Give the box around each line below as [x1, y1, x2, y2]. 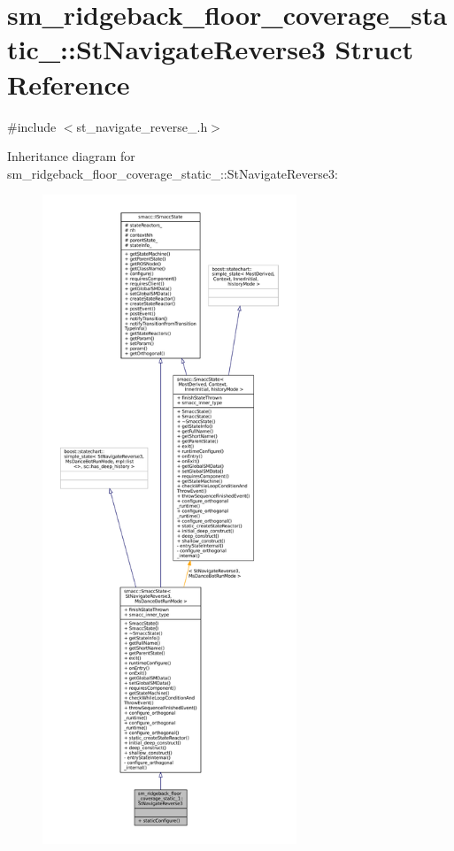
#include [7, 117, 57, 135]
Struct [335, 31, 414, 67]
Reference [7, 65, 130, 102]
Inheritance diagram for [7, 147, 135, 165]
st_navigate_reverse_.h [76, 117, 208, 135]
